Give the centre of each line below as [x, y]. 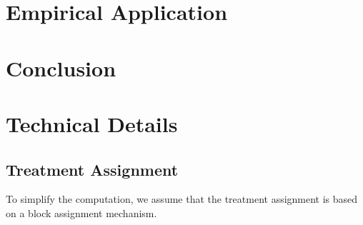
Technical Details [92, 123]
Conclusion [61, 67]
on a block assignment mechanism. [81, 212]
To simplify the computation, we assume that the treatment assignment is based [182, 199]
